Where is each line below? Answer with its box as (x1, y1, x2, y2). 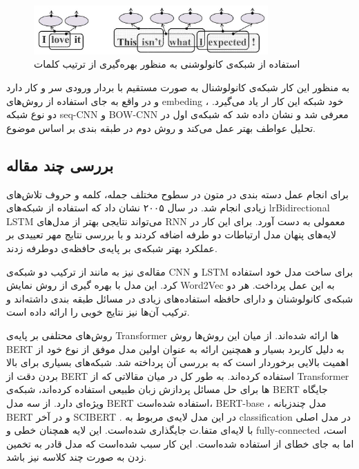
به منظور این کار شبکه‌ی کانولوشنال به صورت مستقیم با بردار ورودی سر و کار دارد (6, 80, 350, 95)
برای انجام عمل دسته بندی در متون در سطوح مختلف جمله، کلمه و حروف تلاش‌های (6, 186, 349, 201)
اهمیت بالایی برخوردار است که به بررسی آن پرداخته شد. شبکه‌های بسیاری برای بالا (6, 355, 349, 370)
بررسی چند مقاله (6, 154, 114, 175)
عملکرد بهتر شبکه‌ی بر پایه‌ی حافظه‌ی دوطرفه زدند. (6, 241, 217, 256)
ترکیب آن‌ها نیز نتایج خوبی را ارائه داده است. (6, 305, 190, 319)
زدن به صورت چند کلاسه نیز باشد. (6, 450, 147, 464)
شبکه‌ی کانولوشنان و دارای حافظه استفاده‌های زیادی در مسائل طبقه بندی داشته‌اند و (6, 291, 353, 305)
